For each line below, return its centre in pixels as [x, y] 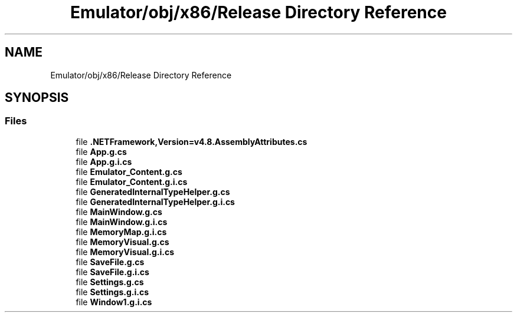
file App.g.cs [101, 151]
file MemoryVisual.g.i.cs [125, 252]
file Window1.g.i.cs [114, 302]
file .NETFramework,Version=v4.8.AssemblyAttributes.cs [192, 141]
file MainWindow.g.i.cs [122, 222]
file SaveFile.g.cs [110, 262]
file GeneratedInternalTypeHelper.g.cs [153, 191]
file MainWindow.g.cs [119, 212]
